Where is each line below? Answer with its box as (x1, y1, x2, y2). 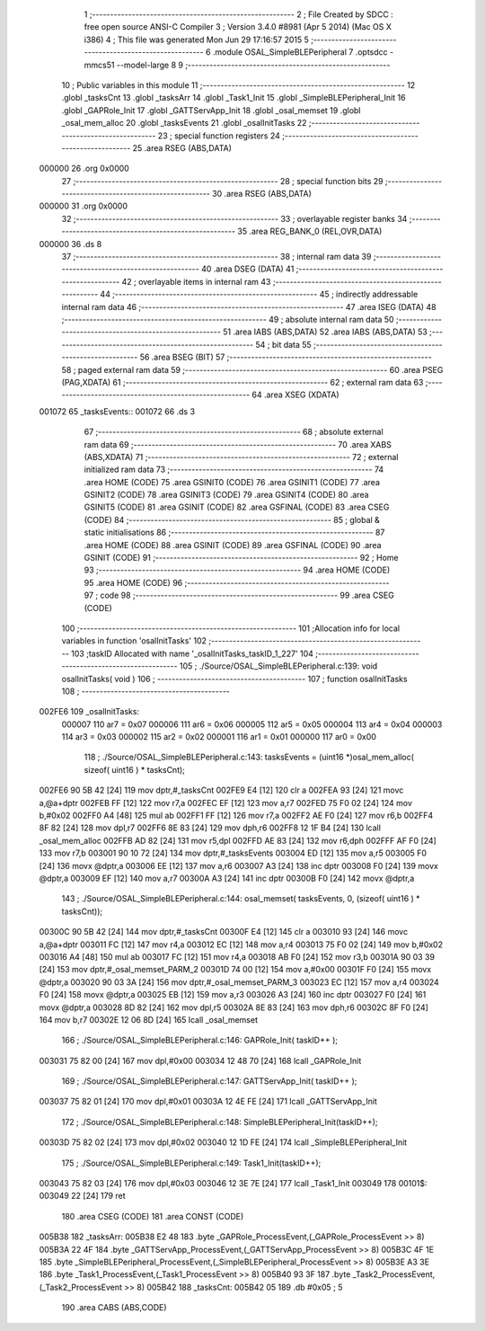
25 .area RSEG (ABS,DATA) (132, 142, 233, 153)
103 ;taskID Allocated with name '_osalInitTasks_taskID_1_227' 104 (70, 648, 314, 659)
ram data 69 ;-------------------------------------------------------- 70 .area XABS (84, 439, 392, 449)
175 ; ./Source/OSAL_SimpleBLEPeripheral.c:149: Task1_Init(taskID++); (61, 1158, 322, 1168)
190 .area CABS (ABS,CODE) (61, 1302, 167, 1313)
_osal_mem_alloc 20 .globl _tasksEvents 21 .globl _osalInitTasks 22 (61, 118, 307, 129)
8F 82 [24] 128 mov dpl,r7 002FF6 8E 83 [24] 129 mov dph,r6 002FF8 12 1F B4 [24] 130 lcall (39, 822, 382, 833)
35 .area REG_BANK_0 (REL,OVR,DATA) (237, 226, 383, 237)
